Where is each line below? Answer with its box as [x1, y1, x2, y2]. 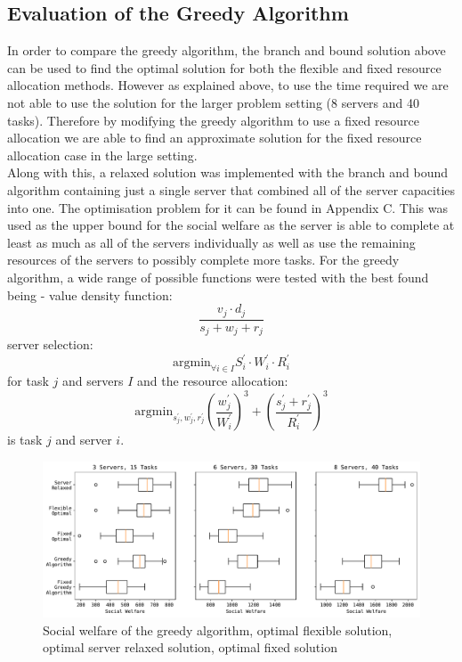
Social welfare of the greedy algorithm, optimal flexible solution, [43, 620, 393, 639]
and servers [61, 371, 124, 389]
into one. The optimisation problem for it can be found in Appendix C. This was [7, 198, 449, 217]
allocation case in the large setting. [7, 145, 198, 164]
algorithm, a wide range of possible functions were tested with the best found [7, 267, 429, 286]
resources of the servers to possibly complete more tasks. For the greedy [7, 250, 400, 269]
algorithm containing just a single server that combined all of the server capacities [7, 180, 456, 199]
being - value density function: [7, 285, 173, 304]
